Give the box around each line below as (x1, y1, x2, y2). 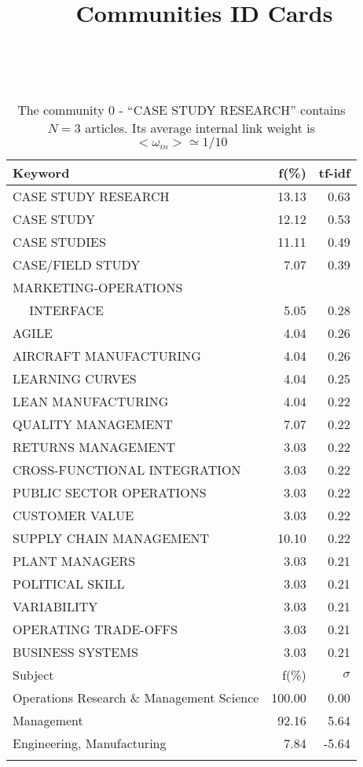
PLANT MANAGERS (13, 551, 136, 570)
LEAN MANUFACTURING (13, 391, 169, 410)
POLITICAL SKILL (13, 574, 125, 593)
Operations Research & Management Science (13, 688, 259, 706)
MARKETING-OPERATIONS (13, 277, 183, 296)
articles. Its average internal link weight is (85, 118, 315, 137)
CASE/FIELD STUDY (13, 255, 141, 273)
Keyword (13, 163, 70, 182)
